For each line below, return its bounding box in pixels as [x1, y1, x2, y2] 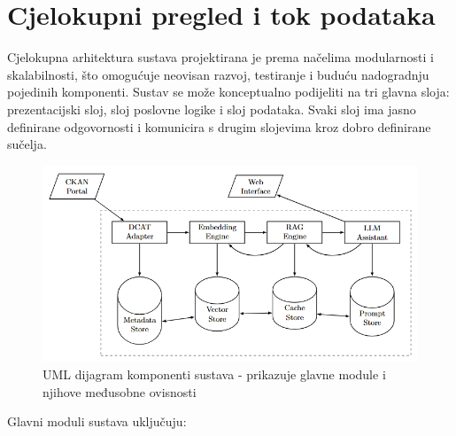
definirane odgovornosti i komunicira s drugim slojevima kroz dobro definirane [7, 117, 431, 136]
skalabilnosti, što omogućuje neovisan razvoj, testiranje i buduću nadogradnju [7, 65, 429, 83]
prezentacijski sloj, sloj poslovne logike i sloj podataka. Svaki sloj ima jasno [7, 99, 416, 118]
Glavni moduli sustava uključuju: [7, 412, 187, 431]
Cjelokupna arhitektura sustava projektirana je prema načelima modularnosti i [7, 48, 434, 66]
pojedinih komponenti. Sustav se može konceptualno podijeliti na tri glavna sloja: [7, 82, 450, 101]
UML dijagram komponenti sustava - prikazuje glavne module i [43, 365, 386, 384]
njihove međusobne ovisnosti [43, 382, 197, 401]
